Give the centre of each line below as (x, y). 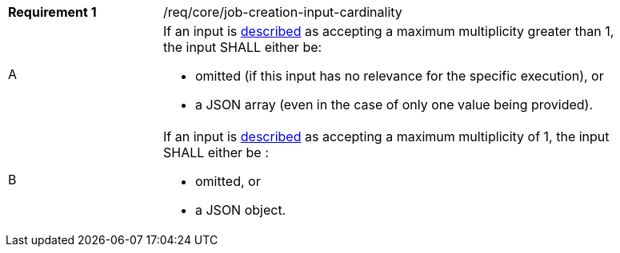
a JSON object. (241, 210)
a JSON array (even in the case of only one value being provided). (394, 105)
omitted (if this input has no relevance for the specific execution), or (400, 76)
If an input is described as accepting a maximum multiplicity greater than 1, (389, 31)
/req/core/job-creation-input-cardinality (283, 12)
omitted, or (228, 181)
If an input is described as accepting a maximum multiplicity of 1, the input (386, 136)
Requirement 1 (52, 12)
